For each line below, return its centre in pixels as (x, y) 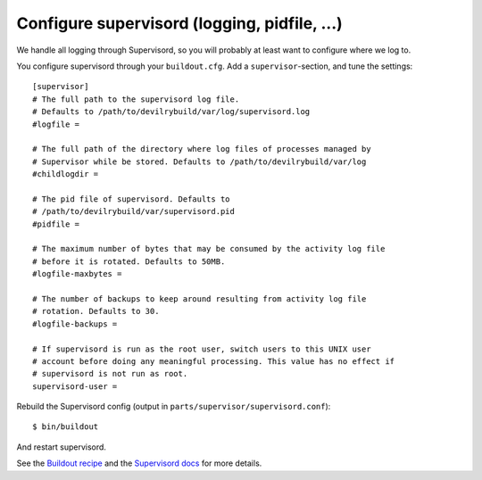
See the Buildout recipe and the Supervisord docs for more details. (139, 463)
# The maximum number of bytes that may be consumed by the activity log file (209, 249)
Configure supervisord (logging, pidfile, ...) (179, 23)
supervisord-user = (75, 386)
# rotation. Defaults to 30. (96, 311)
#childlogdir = (66, 174)
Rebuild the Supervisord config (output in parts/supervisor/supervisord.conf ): (174, 407)
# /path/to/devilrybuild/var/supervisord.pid (134, 211)
